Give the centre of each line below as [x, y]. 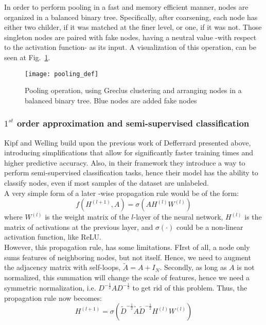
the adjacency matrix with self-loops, [63, 267]
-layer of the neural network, [178, 217]
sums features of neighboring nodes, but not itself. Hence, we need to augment [128, 257]
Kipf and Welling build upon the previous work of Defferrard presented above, [128, 142]
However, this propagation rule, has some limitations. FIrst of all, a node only [127, 247]
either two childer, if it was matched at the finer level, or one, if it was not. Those [133, 27]
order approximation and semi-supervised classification [133, 123]
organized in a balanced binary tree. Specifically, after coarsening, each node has [131, 17]
